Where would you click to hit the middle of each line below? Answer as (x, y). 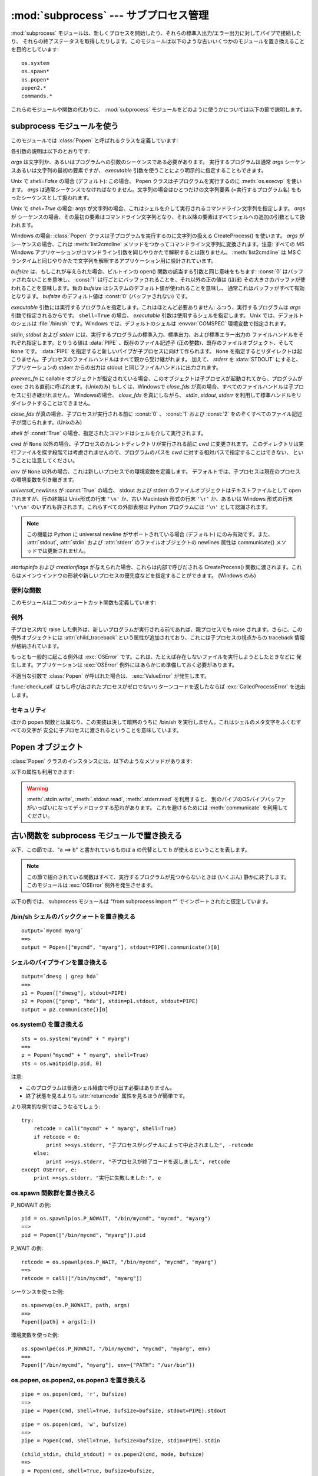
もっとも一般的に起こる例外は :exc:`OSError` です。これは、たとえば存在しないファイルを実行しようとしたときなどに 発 (156, 657)
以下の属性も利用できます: (43, 772)
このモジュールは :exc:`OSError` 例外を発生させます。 (91, 885)
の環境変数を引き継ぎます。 (44, 480)
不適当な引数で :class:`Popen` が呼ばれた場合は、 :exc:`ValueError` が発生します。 (110, 675)
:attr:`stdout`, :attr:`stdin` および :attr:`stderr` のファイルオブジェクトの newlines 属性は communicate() (151, 543)
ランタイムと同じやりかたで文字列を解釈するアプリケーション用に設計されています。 (114, 260)
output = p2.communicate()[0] (65, 1009)
